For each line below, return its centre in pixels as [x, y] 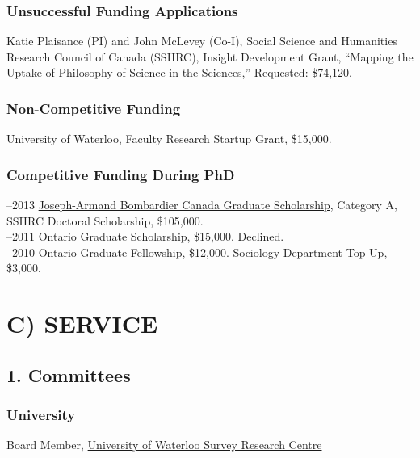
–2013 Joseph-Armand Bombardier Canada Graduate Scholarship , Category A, [202, 205]
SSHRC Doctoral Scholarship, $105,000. [105, 220]
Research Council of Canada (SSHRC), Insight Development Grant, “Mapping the [210, 56]
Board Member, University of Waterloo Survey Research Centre [164, 445]
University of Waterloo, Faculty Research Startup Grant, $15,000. [169, 139]
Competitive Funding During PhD [121, 174]
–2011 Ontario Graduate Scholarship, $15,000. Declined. [145, 236]
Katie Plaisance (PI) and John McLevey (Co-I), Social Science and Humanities [202, 41]
